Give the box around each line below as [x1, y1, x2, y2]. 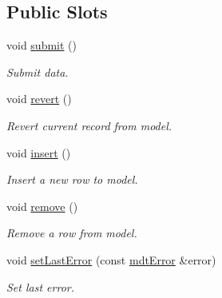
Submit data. [6, 63, 69, 80]
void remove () [6, 197, 78, 214]
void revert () [6, 90, 72, 107]
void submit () [6, 37, 77, 54]
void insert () [6, 144, 71, 161]
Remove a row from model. [6, 224, 137, 241]
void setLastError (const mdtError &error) [6, 251, 216, 268]
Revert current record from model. [6, 117, 172, 133]
